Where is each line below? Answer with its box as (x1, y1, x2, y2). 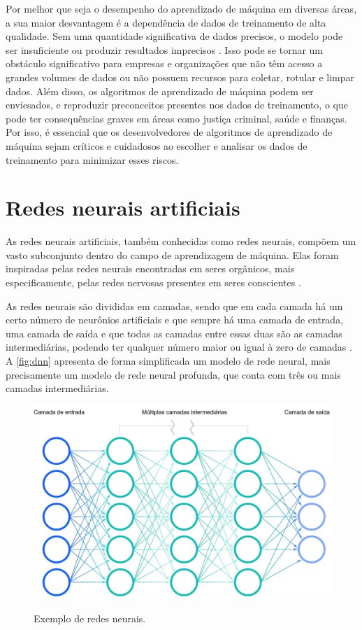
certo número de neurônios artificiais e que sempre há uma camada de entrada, (6, 312, 344, 327)
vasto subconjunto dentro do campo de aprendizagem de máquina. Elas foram (6, 247, 339, 262)
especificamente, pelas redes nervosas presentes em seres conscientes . (6, 275, 301, 290)
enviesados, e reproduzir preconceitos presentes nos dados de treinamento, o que (6, 97, 348, 112)
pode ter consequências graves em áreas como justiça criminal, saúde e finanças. (6, 111, 347, 125)
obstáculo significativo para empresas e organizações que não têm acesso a (6, 56, 323, 71)
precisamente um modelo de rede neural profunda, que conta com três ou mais (6, 367, 341, 381)
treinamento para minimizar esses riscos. (6, 152, 179, 167)
